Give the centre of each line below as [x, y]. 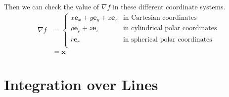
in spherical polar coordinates [167, 39]
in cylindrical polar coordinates [170, 28]
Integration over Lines [81, 84]
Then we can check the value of [52, 6]
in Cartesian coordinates [160, 18]
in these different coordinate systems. [169, 6]
